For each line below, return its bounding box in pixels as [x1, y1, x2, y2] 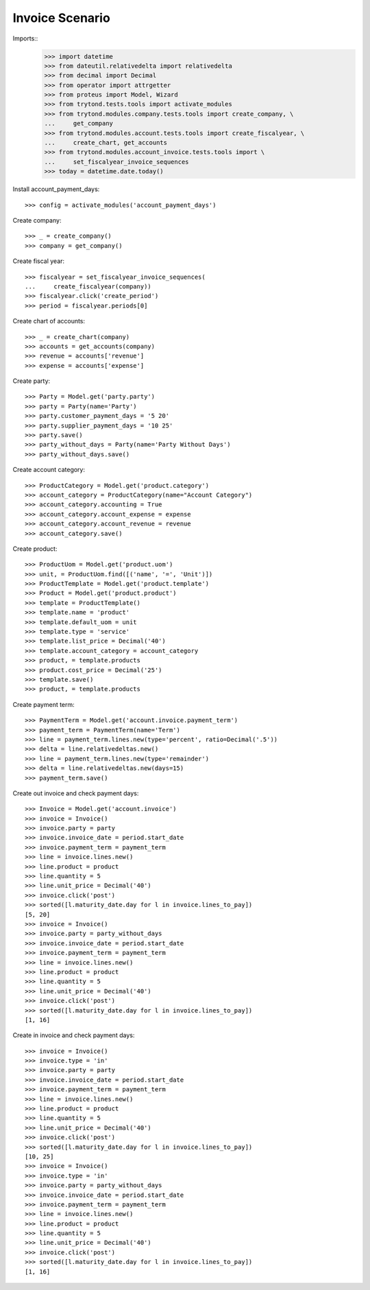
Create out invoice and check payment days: [12, 789, 139, 797]
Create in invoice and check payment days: [12, 1031, 135, 1039]
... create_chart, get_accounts [44, 139, 168, 147]
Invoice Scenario [12, 10, 111, 25]
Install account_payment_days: [12, 185, 100, 193]
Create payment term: [12, 700, 75, 708]
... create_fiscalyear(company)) [25, 282, 152, 290]
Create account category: [12, 466, 86, 474]
